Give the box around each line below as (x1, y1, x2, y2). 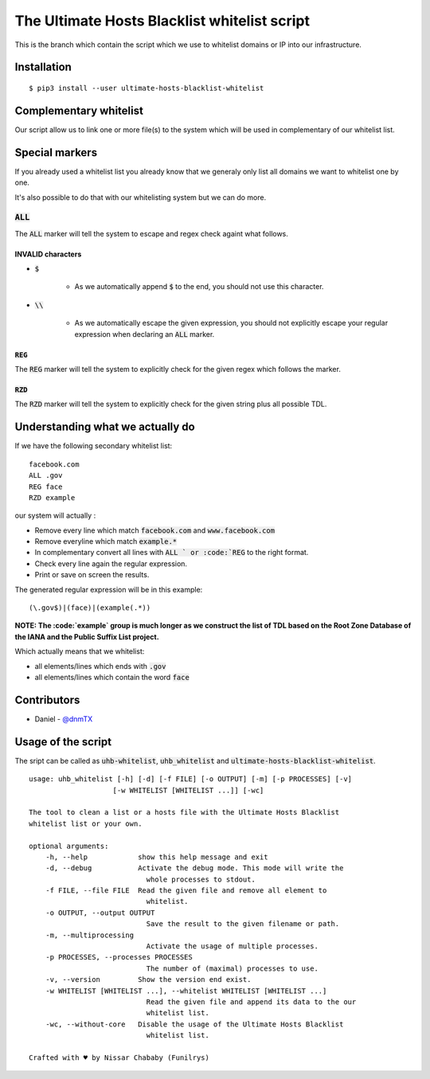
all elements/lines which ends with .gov (34, 661, 166, 670)
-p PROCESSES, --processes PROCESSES (45, 952, 193, 962)
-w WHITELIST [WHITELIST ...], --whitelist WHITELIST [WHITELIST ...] (45, 986, 327, 995)
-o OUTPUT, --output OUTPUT (45, 908, 155, 917)
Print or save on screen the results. (34, 570, 150, 580)
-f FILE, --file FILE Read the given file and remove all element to (45, 886, 327, 895)
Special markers (14, 146, 98, 159)
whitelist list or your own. (29, 819, 143, 828)
